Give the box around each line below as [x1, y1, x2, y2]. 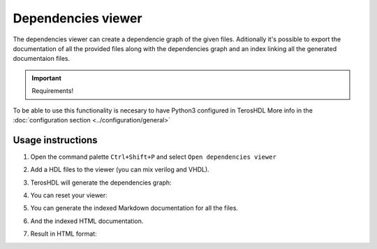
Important [31, 73, 62, 82]
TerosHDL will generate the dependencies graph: [30, 178, 172, 187]
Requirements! [31, 87, 73, 95]
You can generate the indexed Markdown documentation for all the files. [30, 204, 239, 213]
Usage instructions [13, 134, 98, 146]
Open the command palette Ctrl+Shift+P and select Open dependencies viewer [30, 152, 277, 161]
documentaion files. [13, 55, 70, 63]
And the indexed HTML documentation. [30, 217, 144, 225]
